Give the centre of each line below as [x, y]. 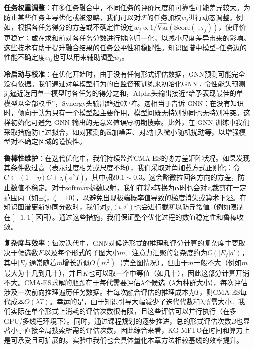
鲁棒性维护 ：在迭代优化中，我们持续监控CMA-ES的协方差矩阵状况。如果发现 [127, 158]
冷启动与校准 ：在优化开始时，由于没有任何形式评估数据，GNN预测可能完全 [125, 73]
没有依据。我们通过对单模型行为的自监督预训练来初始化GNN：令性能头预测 [125, 83]
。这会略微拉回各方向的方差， [190, 177]
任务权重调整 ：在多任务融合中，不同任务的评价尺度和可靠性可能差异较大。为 [127, 7]
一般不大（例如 [218, 262]
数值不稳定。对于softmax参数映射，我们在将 [81, 188]
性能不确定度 [24, 57]
